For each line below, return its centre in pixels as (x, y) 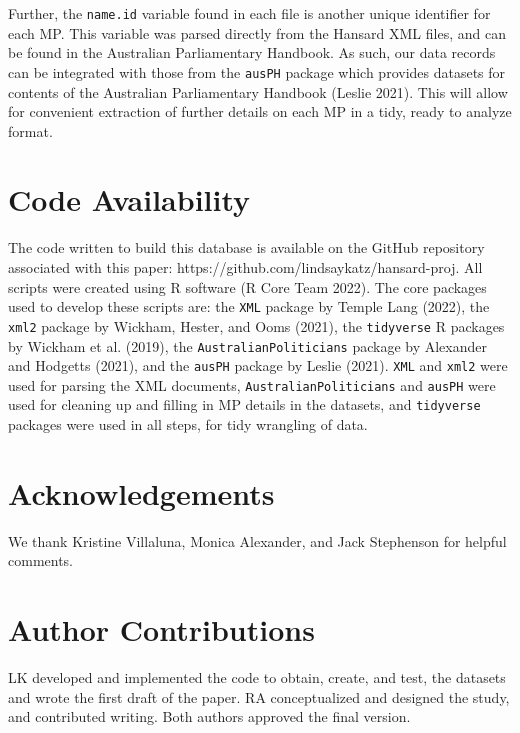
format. (30, 130)
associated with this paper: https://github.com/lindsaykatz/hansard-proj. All (245, 267)
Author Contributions (161, 629)
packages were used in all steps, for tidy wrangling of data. (188, 424)
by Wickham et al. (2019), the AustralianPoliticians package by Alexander (247, 345)
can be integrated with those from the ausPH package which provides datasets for (257, 71)
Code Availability (129, 199)
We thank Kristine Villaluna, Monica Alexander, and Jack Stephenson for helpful (257, 540)
